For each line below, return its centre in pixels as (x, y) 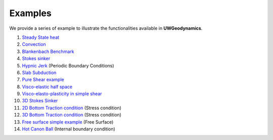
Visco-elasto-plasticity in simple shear (62, 94)
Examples (30, 13)
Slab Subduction (39, 73)
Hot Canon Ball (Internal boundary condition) (69, 129)
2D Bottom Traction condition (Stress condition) (72, 108)
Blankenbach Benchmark (48, 51)
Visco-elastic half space (47, 87)
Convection (34, 44)
